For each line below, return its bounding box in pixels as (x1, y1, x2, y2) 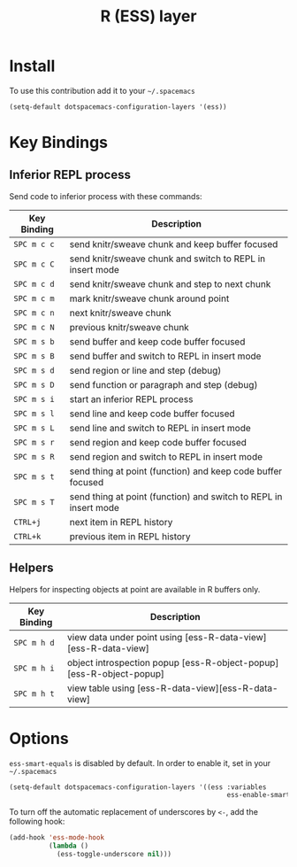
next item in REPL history (69, 515, 173, 528)
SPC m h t (13, 688, 55, 699)
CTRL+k (13, 531, 42, 541)
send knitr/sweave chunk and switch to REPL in (69, 252, 266, 265)
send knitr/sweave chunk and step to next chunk (69, 277, 271, 290)
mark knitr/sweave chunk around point (69, 292, 230, 305)
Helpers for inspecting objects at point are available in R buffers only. (9, 584, 261, 594)
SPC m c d (13, 279, 55, 289)
